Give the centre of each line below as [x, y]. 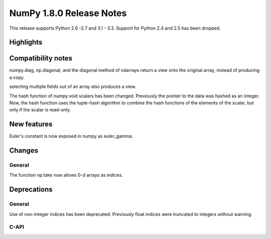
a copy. [17, 77]
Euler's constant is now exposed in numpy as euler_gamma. [71, 136]
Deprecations [31, 190]
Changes [24, 151]
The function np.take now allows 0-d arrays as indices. [66, 175]
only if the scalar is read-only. [40, 110]
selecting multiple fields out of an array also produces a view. [73, 87]
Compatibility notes [41, 58]
